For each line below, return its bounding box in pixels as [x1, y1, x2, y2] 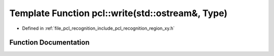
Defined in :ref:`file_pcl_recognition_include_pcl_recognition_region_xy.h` [22, 25, 175, 31]
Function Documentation [9, 38, 90, 47]
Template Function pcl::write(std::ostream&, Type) [9, 8, 228, 19]
